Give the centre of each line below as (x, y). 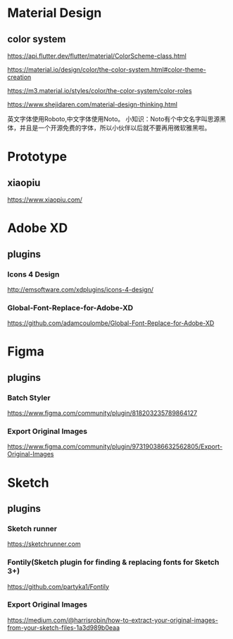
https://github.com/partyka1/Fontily (58, 586)
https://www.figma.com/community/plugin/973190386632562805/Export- (115, 446)
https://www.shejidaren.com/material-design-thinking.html (93, 104)
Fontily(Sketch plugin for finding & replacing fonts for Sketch (113, 562)
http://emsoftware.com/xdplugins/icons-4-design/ (80, 289)
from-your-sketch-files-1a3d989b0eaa (64, 627)
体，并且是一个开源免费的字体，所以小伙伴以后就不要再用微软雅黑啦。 (109, 128)
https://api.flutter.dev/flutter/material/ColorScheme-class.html (97, 56)
